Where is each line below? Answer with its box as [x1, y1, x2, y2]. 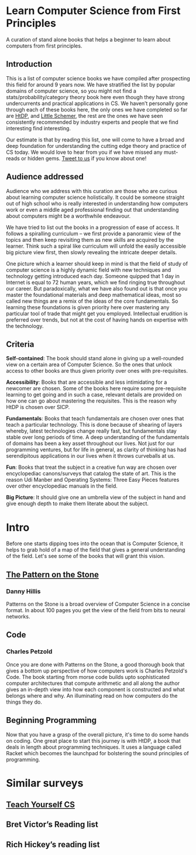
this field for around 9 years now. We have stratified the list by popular [6, 81, 176, 88]
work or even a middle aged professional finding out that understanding [6, 206, 179, 213]
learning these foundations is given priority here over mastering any [6, 303, 170, 310]
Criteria [6, 339, 35, 349]
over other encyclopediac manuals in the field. [6, 482, 118, 489]
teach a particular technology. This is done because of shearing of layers [6, 421, 183, 428]
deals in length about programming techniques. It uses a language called [6, 744, 182, 751]
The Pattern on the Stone [6, 569, 99, 579]
